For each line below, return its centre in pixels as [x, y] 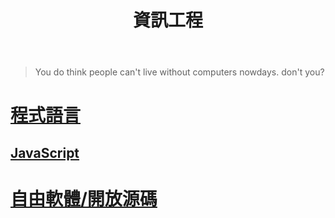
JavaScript [45, 152]
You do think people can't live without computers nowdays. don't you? [179, 72]
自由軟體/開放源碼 [84, 198]
